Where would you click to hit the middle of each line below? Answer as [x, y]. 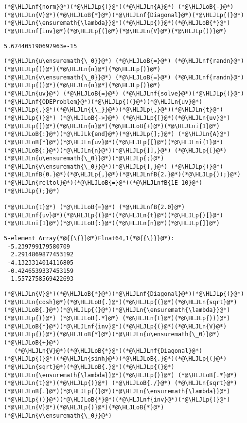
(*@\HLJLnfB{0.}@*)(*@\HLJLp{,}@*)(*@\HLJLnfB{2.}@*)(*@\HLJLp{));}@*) [122, 175]
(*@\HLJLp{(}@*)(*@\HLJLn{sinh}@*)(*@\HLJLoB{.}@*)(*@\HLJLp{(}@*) [115, 359]
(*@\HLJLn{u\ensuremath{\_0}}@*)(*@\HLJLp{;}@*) [84, 159]
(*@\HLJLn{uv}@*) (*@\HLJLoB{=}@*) [62, 93]
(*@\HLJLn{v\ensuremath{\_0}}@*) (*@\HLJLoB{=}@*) [88, 77]
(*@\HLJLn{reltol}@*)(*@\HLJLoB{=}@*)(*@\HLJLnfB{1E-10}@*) [103, 183]
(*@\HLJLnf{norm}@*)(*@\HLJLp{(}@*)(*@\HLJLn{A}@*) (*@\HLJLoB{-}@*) [119, 7]
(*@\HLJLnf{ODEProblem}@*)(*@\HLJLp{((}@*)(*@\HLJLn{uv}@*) [103, 102]
